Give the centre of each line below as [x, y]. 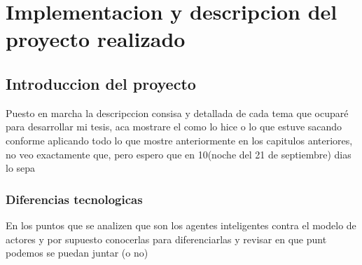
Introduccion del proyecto [101, 83]
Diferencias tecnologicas [74, 199]
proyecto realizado [96, 39]
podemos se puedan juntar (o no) [77, 253]
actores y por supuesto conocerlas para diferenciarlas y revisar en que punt [166, 239]
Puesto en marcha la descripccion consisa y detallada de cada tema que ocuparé [177, 113]
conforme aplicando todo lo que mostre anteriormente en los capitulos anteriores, [179, 140]
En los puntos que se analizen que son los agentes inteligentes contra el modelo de [181, 225]
